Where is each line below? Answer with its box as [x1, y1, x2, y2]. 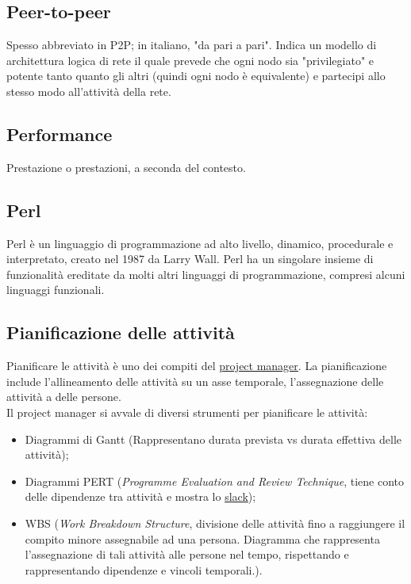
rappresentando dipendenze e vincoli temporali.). [25, 561, 263, 578]
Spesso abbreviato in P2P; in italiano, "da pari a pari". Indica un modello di [6, 36, 377, 53]
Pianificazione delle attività [6, 320, 235, 345]
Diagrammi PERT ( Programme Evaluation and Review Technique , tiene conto [25, 472, 405, 489]
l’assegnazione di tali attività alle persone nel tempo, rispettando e [25, 546, 349, 563]
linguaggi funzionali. [6, 281, 105, 298]
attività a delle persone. [6, 388, 121, 405]
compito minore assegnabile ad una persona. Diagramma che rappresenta [25, 530, 380, 547]
